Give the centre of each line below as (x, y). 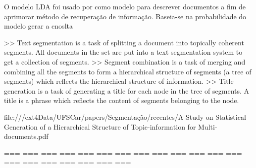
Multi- (208, 126)
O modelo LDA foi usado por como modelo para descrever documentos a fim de (125, 6)
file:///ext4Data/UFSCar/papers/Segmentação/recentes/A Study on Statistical (125, 117)
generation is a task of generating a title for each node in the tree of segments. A (127, 90)
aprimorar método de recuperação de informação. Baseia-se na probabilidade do (125, 16)
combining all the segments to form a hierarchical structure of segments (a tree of (128, 71)
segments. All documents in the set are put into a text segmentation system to (123, 52)
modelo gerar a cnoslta (38, 26)
